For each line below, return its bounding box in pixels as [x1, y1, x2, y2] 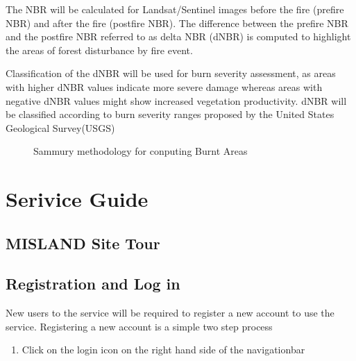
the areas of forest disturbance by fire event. [6, 42, 193, 57]
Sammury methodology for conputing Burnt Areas [33, 144, 248, 158]
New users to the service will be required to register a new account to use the [6, 305, 334, 320]
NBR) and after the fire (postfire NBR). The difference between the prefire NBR [6, 15, 348, 30]
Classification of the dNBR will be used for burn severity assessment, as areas [6, 66, 336, 81]
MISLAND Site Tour [6, 232, 160, 253]
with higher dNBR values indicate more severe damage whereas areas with [6, 79, 323, 94]
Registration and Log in [6, 273, 180, 294]
